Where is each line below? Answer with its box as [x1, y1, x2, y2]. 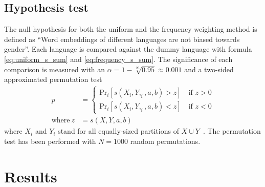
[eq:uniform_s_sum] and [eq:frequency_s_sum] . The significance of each [4, 53, 233, 64]
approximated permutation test [4, 74, 102, 85]
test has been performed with [4, 135, 96, 146]
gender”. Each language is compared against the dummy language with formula [4, 44, 252, 54]
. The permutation [203, 126, 261, 136]
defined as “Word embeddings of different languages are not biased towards [4, 33, 240, 44]
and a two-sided [184, 64, 234, 74]
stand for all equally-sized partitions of [58, 126, 179, 136]
